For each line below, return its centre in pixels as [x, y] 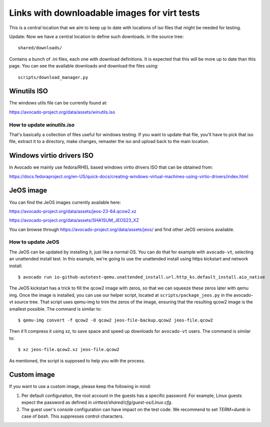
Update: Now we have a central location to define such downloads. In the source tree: [96, 36]
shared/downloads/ [40, 48]
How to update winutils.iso [42, 125]
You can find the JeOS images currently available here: [65, 202]
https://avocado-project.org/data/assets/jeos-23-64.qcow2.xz [73, 211]
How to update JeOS [34, 242]
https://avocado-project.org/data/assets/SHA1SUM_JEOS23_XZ [74, 220]
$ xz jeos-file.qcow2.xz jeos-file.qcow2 [69, 350]
